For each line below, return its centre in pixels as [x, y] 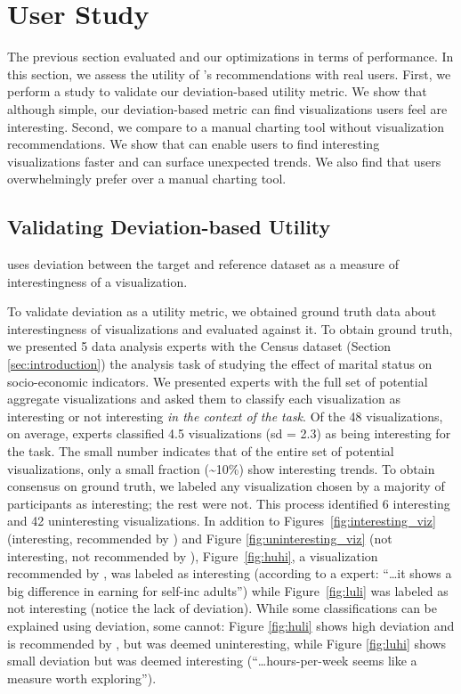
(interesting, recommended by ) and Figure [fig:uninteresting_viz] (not [200, 538]
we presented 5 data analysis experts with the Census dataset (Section [199, 346]
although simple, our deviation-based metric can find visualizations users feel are [227, 108]
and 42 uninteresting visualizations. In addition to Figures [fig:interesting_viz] [222, 521]
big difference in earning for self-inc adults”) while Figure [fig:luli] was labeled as [228, 590]
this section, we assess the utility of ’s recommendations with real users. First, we [229, 73]
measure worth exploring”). [82, 678]
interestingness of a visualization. [97, 281]
